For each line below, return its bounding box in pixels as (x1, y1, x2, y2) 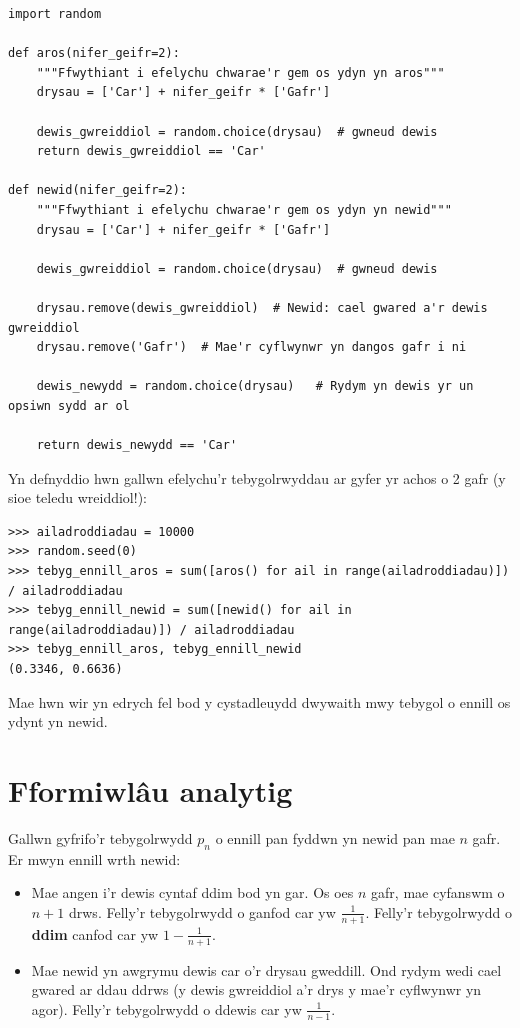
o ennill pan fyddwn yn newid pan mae (215, 827, 455, 848)
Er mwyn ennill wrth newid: (8, 848, 181, 869)
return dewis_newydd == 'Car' (36, 438, 238, 453)
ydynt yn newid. (8, 711, 108, 732)
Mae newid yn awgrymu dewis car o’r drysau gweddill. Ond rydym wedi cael (31, 959, 502, 980)
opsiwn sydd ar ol (8, 398, 130, 413)
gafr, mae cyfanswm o (371, 882, 505, 903)
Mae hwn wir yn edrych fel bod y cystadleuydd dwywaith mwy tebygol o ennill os (8, 691, 511, 712)
